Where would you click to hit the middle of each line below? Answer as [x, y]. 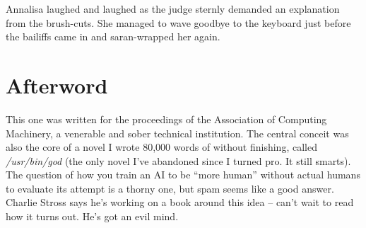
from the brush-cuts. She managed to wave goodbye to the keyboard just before [178, 22]
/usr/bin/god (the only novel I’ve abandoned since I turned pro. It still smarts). [178, 160]
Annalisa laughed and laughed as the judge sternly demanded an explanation [173, 8]
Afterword [57, 85]
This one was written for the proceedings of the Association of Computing [166, 119]
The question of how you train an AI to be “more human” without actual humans [183, 175]
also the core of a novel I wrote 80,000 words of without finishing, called [161, 147]
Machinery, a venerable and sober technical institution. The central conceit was [177, 133]
